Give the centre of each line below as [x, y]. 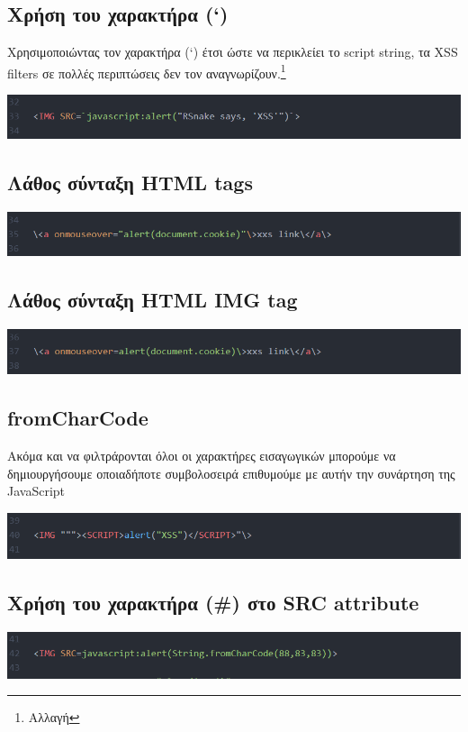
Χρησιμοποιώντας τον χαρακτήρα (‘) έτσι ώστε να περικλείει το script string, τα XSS [233, 52]
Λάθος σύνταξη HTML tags [130, 182]
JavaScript [36, 491]
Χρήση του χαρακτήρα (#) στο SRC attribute [213, 602]
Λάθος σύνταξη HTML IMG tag [153, 299]
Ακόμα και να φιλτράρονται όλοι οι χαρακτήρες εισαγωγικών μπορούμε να [202, 456]
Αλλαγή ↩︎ [54, 717]
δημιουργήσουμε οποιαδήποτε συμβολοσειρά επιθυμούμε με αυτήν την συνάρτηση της [231, 473]
